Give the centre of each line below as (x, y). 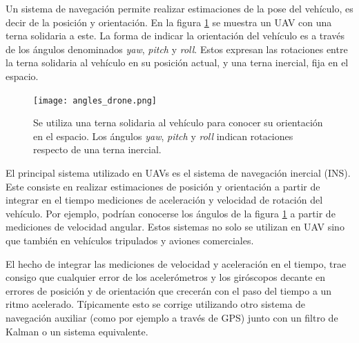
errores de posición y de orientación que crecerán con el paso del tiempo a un (169, 290)
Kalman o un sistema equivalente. (77, 331)
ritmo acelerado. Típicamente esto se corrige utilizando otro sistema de (156, 304)
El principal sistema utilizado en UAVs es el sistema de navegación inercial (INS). (178, 173)
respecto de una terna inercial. (97, 149)
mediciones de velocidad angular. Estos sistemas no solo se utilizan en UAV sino (175, 227)
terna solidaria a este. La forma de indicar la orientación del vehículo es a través (175, 36)
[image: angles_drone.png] (95, 100)
